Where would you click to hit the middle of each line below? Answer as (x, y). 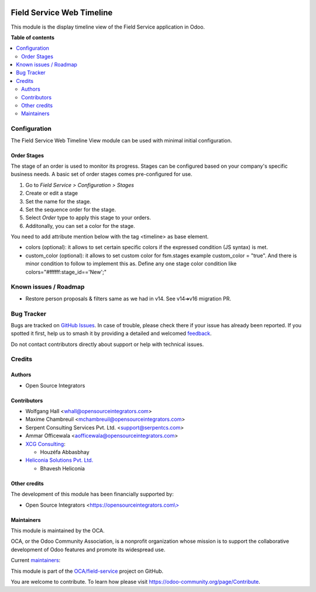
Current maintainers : (36, 560)
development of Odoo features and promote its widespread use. (88, 549)
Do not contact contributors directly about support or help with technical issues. (107, 344)
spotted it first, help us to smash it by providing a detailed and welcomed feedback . (111, 334)
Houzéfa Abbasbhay (65, 452)
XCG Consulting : (45, 444)
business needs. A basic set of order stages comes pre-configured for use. (102, 174)
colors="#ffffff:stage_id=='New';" (66, 272)
